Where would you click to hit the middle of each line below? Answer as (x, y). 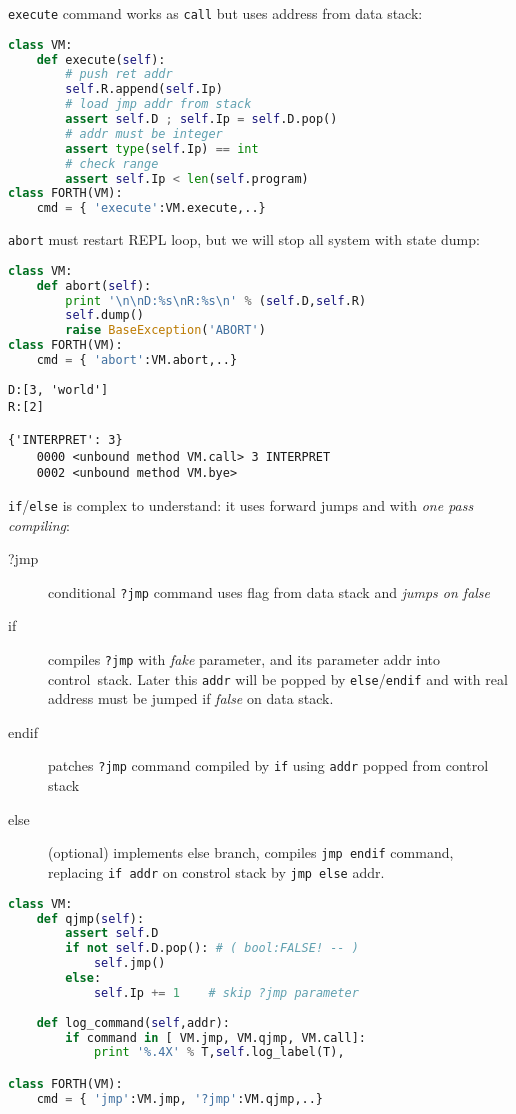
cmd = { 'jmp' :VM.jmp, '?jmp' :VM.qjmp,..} (180, 1098)
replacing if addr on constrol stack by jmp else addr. (216, 871)
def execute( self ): (101, 59)
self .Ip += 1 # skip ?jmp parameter (226, 992)
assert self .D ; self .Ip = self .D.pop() (201, 119)
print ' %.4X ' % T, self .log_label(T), (219, 1052)
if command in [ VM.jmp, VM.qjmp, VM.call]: (215, 1037)
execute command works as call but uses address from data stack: (215, 13)
